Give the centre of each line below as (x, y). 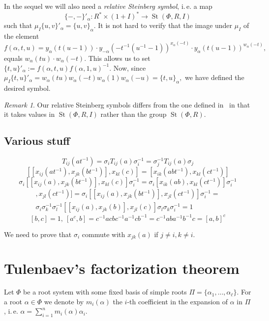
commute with (104, 234)
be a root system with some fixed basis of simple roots (105, 292)
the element (22, 36)
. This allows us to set (117, 58)
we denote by (64, 301)
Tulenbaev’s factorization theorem (122, 268)
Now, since (130, 67)
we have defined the (215, 77)
